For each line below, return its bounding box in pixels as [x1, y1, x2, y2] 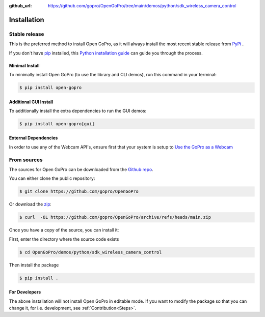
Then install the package [9, 262, 59, 268]
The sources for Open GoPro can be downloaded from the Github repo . [9, 167, 153, 173]
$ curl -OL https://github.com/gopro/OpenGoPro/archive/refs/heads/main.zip [19, 214, 211, 220]
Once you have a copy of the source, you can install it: [9, 227, 119, 233]
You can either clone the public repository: [9, 175, 95, 181]
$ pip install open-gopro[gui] [19, 121, 95, 126]
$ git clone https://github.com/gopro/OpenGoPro [19, 189, 139, 194]
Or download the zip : [9, 202, 52, 207]
